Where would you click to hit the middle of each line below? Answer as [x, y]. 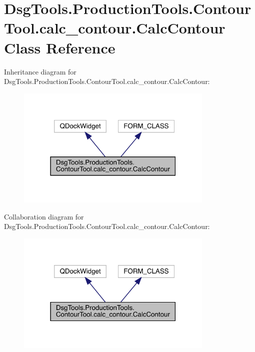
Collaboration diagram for [44, 216]
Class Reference [60, 47]
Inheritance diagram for [40, 71]
